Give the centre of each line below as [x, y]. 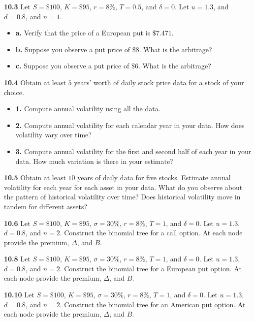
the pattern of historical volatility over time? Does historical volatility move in [122, 197]
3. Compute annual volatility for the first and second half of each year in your [133, 151]
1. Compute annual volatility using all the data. [88, 109]
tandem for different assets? [46, 206]
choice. [14, 92]
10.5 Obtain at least [35, 177]
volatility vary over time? [53, 135]
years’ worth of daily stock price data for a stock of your [159, 82]
